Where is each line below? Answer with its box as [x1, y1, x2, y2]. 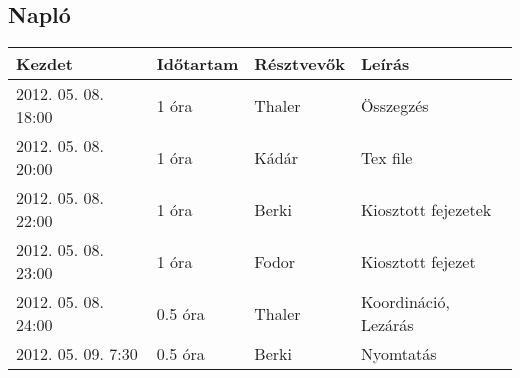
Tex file [360, 145, 413, 169]
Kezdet [16, 52, 73, 76]
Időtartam [156, 52, 239, 76]
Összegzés [360, 93, 429, 117]
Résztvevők [254, 52, 345, 76]
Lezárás [360, 313, 414, 337]
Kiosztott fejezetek [360, 197, 492, 221]
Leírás [360, 52, 410, 76]
